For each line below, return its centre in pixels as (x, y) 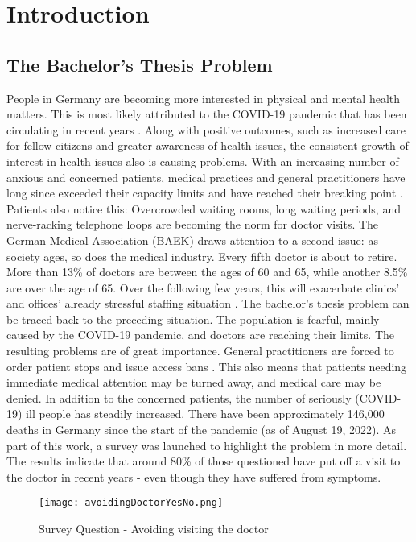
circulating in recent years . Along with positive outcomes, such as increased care (206, 129)
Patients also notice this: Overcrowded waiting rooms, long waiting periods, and (204, 208)
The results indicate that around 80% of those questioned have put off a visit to (204, 461)
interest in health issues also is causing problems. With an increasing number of (203, 161)
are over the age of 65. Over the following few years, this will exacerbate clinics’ (203, 287)
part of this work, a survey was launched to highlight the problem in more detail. (207, 445)
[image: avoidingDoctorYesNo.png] (131, 503)
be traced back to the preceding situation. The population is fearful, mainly (193, 319)
